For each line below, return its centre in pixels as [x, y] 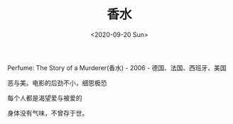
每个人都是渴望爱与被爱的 [45, 98]
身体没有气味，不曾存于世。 [48, 113]
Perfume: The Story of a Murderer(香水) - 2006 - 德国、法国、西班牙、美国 [117, 67]
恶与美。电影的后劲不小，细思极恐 [57, 83]
